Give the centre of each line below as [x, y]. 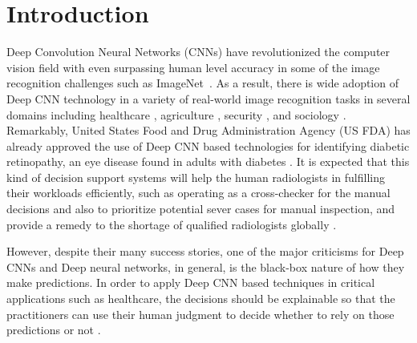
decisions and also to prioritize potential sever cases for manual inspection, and [201, 209]
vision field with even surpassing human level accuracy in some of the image [193, 67]
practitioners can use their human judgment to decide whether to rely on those [200, 314]
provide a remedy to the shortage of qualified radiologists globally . [172, 224]
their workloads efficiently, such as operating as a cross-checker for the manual [198, 193]
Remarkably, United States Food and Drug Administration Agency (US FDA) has [208, 130]
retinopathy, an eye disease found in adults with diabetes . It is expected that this [208, 161]
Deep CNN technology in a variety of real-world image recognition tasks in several [208, 98]
